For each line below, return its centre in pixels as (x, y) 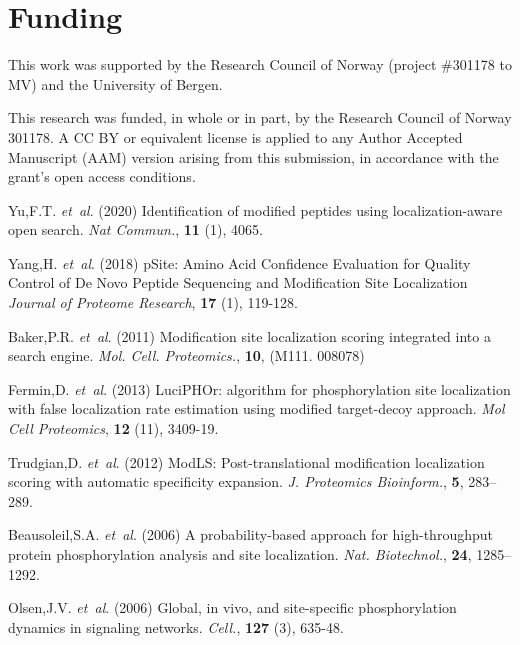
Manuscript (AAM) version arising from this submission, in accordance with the (253, 156)
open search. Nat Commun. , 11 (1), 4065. (135, 229)
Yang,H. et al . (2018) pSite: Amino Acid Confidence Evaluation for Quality (239, 262)
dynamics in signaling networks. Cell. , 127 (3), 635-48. (176, 626)
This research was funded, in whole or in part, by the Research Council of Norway (260, 117)
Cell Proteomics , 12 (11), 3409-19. (113, 428)
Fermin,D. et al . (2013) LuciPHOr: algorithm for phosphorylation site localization (259, 388)
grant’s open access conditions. (102, 176)
